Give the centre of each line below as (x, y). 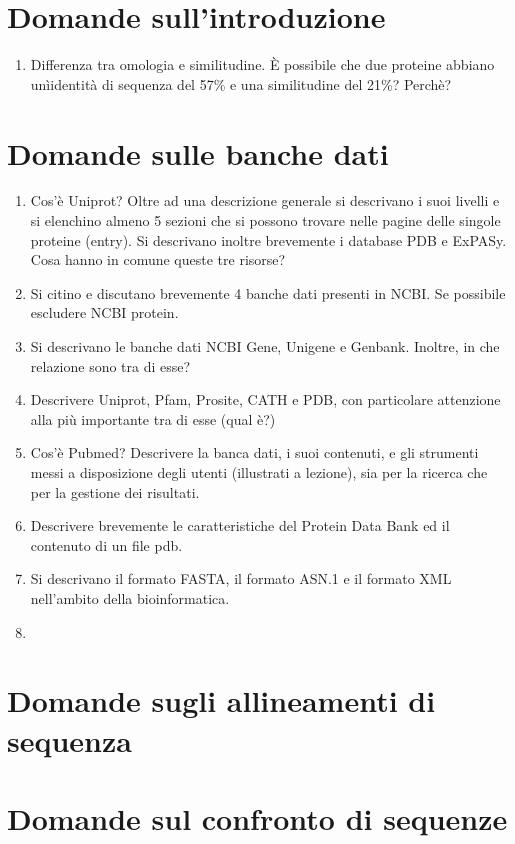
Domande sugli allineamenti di (221, 700)
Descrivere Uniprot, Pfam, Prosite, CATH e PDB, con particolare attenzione (265, 399)
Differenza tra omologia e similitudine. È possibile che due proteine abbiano (262, 64)
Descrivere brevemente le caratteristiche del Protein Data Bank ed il (240, 525)
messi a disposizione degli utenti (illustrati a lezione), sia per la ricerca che (259, 471)
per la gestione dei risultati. (115, 491)
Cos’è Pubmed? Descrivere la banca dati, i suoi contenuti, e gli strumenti (254, 452)
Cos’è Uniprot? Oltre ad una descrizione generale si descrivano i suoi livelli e (265, 200)
